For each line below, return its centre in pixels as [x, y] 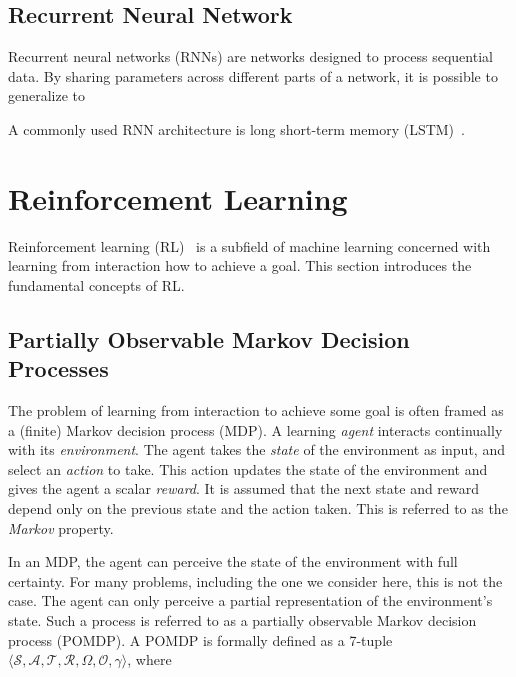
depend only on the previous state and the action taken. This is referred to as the [258, 508]
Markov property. [61, 527]
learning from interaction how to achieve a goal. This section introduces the [240, 265]
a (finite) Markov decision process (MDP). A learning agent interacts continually [255, 429]
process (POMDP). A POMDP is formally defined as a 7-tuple [200, 639]
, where [149, 659]
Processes [58, 368]
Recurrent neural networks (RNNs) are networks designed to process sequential [250, 56]
